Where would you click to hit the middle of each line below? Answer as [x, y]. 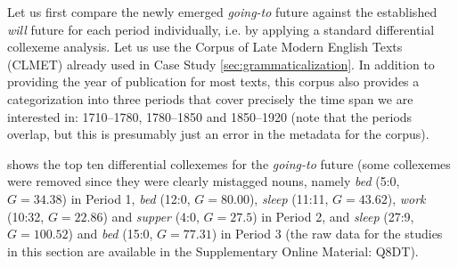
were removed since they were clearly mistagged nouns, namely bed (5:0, [204, 181]
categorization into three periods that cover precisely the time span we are [210, 98]
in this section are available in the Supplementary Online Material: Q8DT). [213, 251]
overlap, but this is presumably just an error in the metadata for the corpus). [218, 134]
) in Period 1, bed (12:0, [126, 198]
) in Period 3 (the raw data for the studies [327, 234]
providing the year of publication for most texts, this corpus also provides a [213, 81]
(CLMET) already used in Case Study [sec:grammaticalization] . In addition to [221, 64]
